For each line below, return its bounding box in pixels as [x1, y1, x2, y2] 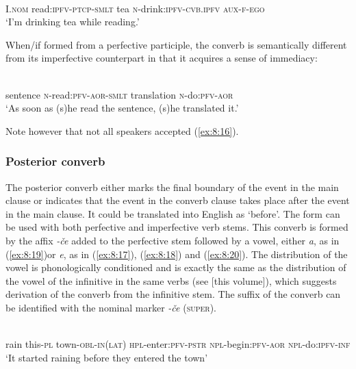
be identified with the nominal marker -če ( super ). [5, 300, 217, 314]
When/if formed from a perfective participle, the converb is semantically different [5, 37, 347, 51]
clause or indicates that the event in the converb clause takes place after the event [5, 193, 350, 207]
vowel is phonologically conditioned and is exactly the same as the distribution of [5, 260, 346, 275]
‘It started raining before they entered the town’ [5, 350, 208, 364]
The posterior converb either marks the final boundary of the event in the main [5, 179, 339, 194]
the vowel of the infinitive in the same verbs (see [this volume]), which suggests [5, 273, 337, 288]
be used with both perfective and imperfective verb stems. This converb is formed [5, 220, 348, 234]
